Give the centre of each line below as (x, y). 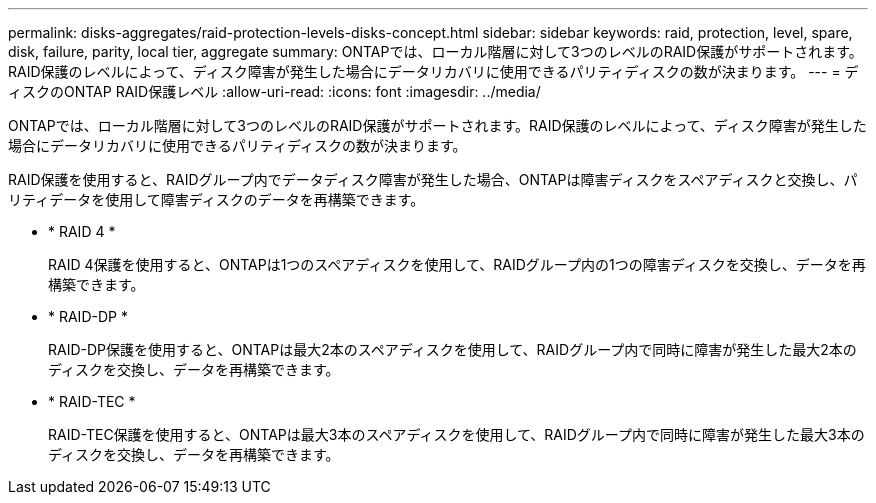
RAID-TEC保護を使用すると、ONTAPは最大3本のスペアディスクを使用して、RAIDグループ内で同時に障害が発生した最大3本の (456, 434)
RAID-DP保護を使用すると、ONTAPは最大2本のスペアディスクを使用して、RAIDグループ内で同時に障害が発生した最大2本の (452, 349)
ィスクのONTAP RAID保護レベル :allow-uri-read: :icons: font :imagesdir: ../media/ (274, 91)
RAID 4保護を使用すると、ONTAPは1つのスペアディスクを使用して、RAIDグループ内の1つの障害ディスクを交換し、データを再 (457, 264)
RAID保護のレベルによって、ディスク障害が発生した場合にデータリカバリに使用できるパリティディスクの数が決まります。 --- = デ (433, 71)
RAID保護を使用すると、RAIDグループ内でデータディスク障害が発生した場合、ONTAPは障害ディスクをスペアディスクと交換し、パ (433, 179)
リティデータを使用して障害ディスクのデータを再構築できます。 (216, 199)
